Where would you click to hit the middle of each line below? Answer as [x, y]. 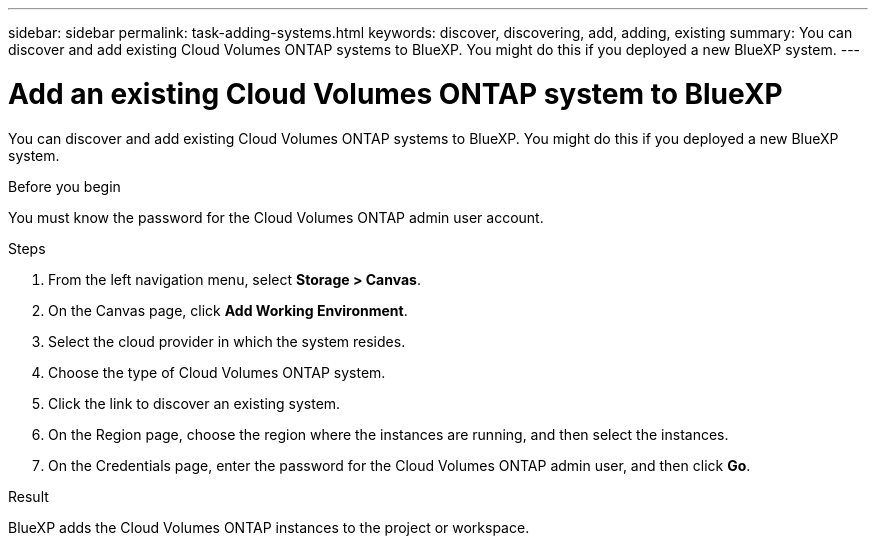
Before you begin [64, 186]
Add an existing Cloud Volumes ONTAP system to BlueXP [395, 93]
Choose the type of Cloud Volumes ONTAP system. [217, 372]
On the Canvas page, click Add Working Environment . [228, 310]
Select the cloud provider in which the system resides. [227, 341]
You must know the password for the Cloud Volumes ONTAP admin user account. [276, 217]
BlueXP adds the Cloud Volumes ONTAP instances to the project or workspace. [269, 527]
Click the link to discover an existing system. [194, 403]
